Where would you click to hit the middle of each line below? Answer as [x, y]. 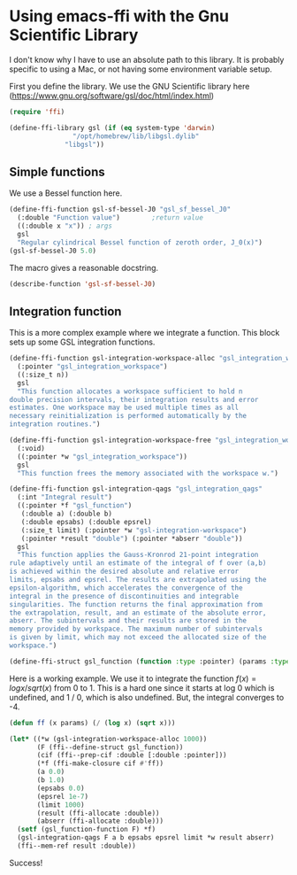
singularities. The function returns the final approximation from [136, 604]
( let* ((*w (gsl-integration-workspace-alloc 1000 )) [108, 739]
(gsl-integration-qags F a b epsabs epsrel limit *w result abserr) [146, 838]
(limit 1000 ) [61, 805]
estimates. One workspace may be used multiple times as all [124, 408]
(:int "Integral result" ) [65, 498]
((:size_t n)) [43, 375]
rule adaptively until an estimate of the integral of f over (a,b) [138, 563]
